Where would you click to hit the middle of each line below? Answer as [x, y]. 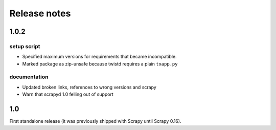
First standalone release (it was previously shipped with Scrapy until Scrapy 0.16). [95, 121]
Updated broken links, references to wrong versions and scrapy [89, 87]
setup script [25, 46]
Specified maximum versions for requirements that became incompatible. [99, 57]
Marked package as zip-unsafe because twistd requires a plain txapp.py [100, 63]
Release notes [40, 13]
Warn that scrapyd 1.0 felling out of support [68, 94]
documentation [29, 77]
